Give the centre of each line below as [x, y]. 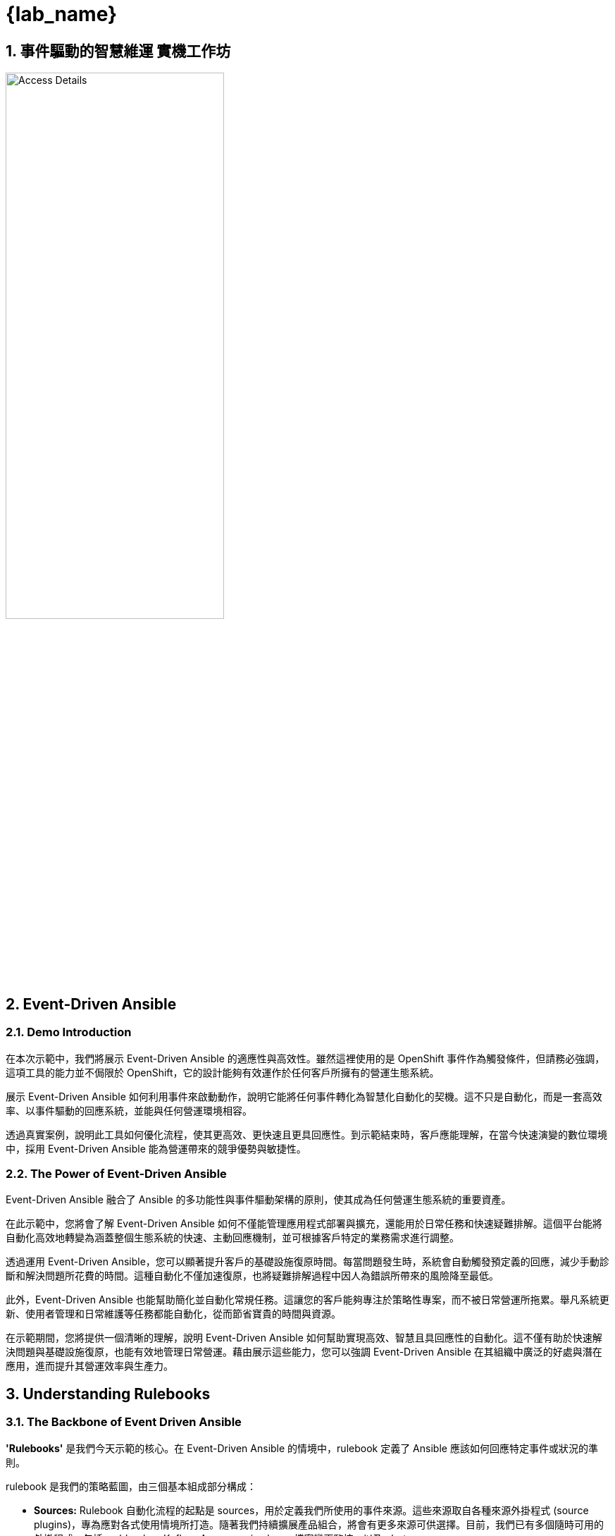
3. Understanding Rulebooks [108, 1394]
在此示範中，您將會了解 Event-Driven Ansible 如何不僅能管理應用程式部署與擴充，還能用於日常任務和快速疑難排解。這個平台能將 [304, 1224]
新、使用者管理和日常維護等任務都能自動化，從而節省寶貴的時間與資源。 [173, 1314]
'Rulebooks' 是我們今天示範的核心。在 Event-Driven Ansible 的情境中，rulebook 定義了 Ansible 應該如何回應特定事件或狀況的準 [302, 1448]
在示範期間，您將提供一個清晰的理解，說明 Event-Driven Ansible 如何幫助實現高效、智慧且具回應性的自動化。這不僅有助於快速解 [304, 1338]
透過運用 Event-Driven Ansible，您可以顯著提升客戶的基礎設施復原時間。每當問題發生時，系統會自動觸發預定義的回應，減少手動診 [307, 1262]
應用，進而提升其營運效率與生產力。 [89, 1366]
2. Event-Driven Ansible [91, 1004]
